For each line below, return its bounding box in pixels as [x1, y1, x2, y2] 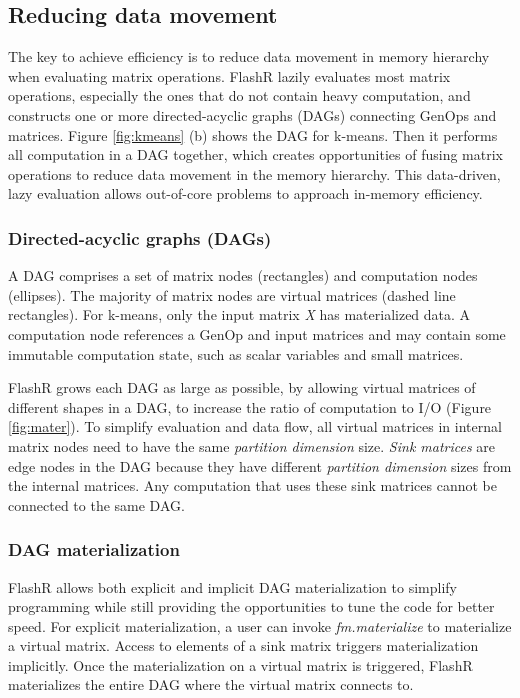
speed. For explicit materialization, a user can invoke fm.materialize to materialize [8, 615, 512, 636]
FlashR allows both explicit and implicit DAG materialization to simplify [8, 576, 457, 597]
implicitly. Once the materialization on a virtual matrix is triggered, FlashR [8, 654, 473, 675]
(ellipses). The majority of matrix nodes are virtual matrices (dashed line [8, 284, 456, 305]
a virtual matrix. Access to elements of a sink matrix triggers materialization [8, 635, 479, 656]
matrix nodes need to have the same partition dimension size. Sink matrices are [8, 435, 496, 456]
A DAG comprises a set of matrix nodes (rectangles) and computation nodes [8, 265, 478, 286]
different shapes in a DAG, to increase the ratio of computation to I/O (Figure [8, 396, 492, 417]
